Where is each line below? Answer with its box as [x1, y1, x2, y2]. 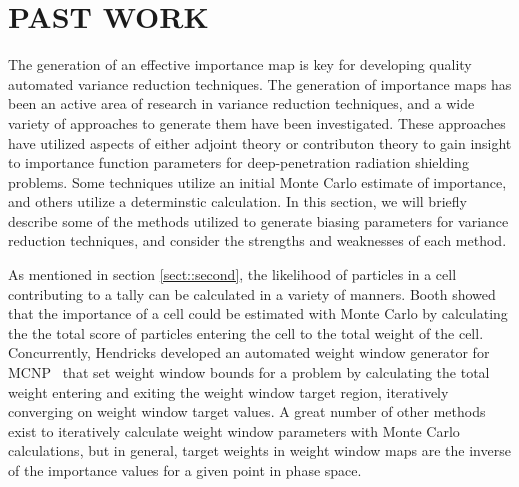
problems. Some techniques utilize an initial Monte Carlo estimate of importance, [8, 171, 507, 192]
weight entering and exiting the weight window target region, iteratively [8, 381, 449, 402]
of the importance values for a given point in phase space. [8, 460, 362, 480]
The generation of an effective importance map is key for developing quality [8, 54, 472, 75]
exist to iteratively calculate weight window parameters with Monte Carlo [8, 420, 460, 441]
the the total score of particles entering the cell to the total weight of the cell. [8, 322, 484, 343]
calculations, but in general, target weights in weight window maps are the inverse [8, 440, 511, 461]
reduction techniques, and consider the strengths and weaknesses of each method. [8, 230, 507, 251]
